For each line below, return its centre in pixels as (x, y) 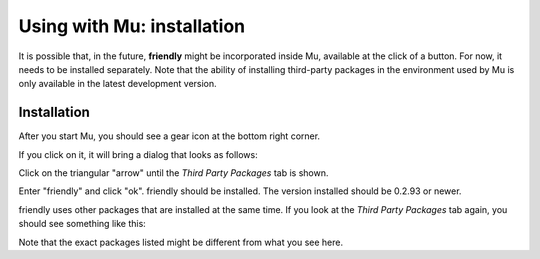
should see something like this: (82, 224)
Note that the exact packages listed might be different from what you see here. (181, 242)
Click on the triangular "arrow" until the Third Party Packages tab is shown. (173, 173)
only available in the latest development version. (117, 84)
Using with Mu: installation (132, 26)
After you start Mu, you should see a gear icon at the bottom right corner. (169, 136)
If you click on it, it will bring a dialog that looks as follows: (138, 154)
